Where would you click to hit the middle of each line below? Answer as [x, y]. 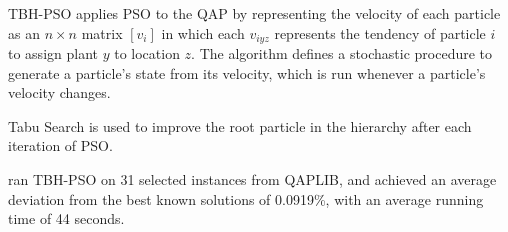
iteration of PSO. [60, 145]
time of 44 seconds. [66, 218]
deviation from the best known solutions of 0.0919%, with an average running [246, 198]
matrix [102, 32]
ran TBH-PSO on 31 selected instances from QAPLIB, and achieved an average [252, 179]
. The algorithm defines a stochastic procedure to [342, 53]
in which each [203, 32]
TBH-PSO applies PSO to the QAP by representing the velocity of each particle [254, 13]
